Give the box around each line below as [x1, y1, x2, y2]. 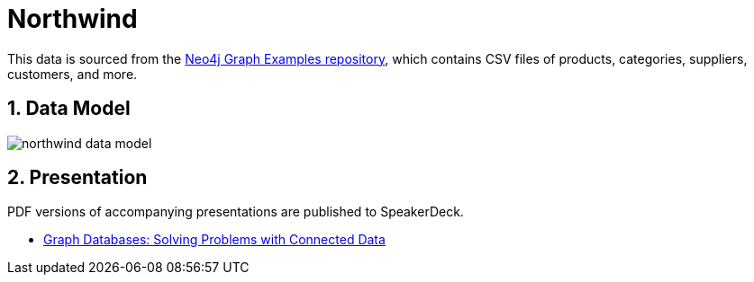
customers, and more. [7, 66, 138, 82]
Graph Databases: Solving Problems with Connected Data [43, 232, 386, 248]
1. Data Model [7, 97, 131, 120]
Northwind [7, 4, 138, 34]
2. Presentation [7, 166, 148, 189]
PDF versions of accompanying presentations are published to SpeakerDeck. [7, 204, 464, 220]
